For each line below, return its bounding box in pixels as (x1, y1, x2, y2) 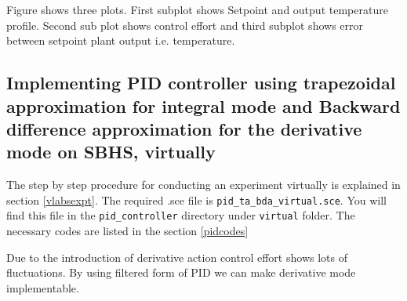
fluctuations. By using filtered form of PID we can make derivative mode (6, 264, 356, 281)
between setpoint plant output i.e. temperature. (6, 32, 235, 49)
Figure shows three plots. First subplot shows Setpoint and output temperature (6, 2, 388, 17)
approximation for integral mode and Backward (6, 93, 401, 118)
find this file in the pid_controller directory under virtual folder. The (6, 207, 355, 223)
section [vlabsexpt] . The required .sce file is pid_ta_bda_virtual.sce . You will (6, 191, 387, 208)
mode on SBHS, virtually (6, 140, 216, 164)
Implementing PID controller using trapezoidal (6, 71, 396, 95)
